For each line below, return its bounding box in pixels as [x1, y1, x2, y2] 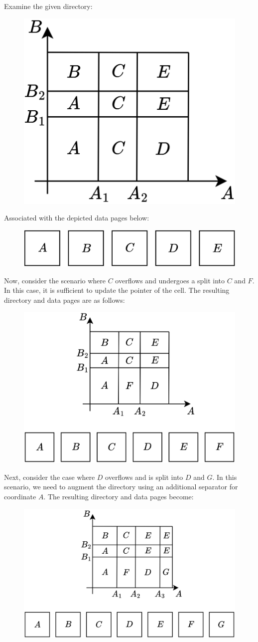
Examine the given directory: [4, 1, 93, 11]
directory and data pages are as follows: [4, 294, 125, 305]
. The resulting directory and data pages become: [43, 491, 194, 501]
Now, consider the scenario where [4, 275, 106, 285]
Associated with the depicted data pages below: [4, 213, 149, 223]
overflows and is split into [105, 471, 183, 482]
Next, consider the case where [4, 471, 95, 482]
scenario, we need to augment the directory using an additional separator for [4, 481, 238, 492]
